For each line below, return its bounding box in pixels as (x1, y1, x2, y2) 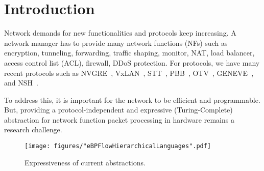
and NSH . (4, 77, 38, 88)
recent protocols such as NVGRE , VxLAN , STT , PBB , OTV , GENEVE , (4, 67, 254, 78)
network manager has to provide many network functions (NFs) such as (4, 37, 228, 48)
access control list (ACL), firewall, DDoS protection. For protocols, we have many (4, 57, 260, 68)
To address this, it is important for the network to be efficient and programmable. (4, 94, 260, 105)
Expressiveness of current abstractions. (25, 157, 146, 167)
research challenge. (4, 124, 62, 135)
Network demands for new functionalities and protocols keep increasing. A (4, 27, 236, 38)
